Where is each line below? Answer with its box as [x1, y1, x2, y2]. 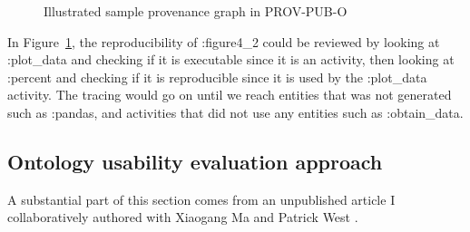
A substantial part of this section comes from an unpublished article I [7, 189, 396, 208]
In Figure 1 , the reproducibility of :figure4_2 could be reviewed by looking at [7, 32, 440, 51]
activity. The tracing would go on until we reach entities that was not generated [7, 85, 452, 104]
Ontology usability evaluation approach [7, 147, 383, 175]
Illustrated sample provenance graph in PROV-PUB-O [44, 2, 348, 20]
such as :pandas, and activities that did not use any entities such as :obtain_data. [7, 102, 464, 121]
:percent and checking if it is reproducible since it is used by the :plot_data [7, 67, 427, 86]
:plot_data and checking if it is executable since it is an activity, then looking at [7, 50, 455, 69]
